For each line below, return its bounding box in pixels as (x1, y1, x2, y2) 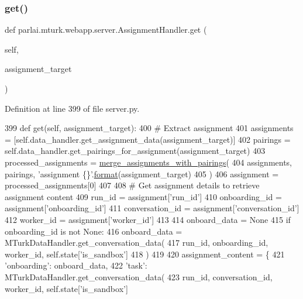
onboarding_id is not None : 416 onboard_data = (5, 225, 183, 237)
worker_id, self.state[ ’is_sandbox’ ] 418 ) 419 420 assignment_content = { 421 (5, 248, 285, 260)
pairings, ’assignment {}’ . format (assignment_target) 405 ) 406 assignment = (5, 167, 279, 180)
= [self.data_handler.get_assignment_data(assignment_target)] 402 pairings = (5, 133, 291, 145)
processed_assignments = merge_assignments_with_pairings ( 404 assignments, (5, 156, 292, 168)
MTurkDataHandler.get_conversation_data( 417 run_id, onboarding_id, (5, 236, 268, 249)
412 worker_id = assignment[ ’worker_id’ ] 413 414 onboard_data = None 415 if (5, 213, 291, 225)
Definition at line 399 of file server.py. (5, 102, 140, 114)
